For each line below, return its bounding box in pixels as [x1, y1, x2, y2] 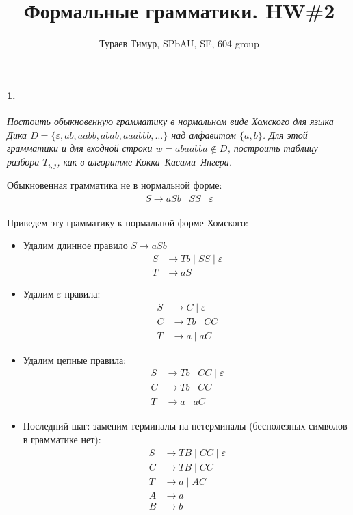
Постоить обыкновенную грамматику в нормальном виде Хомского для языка [7, 114, 334, 128]
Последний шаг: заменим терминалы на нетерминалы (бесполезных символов [23, 419, 348, 433]
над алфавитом [171, 127, 237, 142]
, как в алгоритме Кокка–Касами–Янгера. [57, 154, 233, 168]
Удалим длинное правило [23, 238, 128, 252]
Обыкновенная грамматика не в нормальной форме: [7, 178, 222, 192]
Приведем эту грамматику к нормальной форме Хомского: [7, 215, 248, 229]
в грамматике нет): [23, 432, 101, 446]
